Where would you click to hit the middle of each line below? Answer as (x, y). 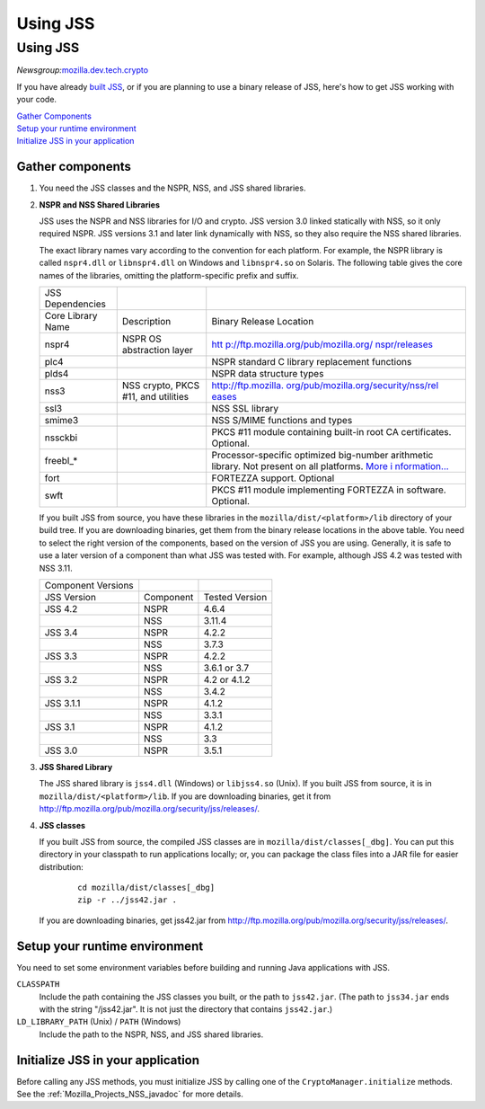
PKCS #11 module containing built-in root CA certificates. (331, 431)
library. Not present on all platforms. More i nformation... (330, 466)
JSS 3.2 (61, 679)
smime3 (62, 420)
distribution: (62, 866)
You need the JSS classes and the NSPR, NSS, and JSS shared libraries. (172, 188)
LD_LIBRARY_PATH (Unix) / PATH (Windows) (99, 1022)
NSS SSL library (245, 408)
